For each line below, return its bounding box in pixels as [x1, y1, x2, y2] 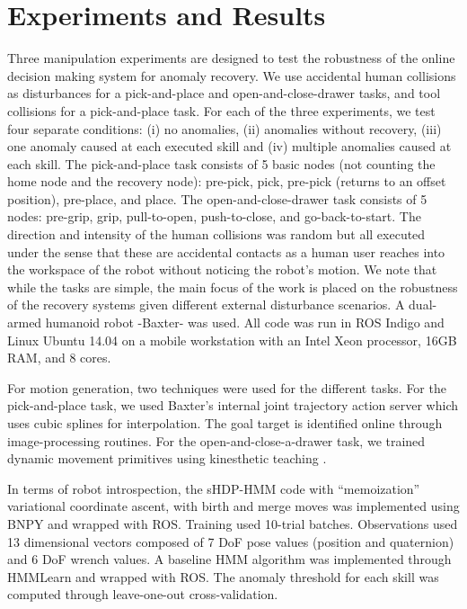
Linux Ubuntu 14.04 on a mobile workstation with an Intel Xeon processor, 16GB [7, 330, 457, 349]
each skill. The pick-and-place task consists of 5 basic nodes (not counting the [7, 154, 436, 173]
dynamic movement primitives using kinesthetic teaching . [7, 449, 327, 468]
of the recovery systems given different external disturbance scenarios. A [7, 295, 405, 314]
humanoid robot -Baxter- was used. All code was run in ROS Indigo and [45, 313, 445, 332]
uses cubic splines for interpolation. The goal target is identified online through [7, 414, 443, 432]
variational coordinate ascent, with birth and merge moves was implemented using [7, 497, 460, 515]
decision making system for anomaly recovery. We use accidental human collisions [7, 66, 456, 85]
